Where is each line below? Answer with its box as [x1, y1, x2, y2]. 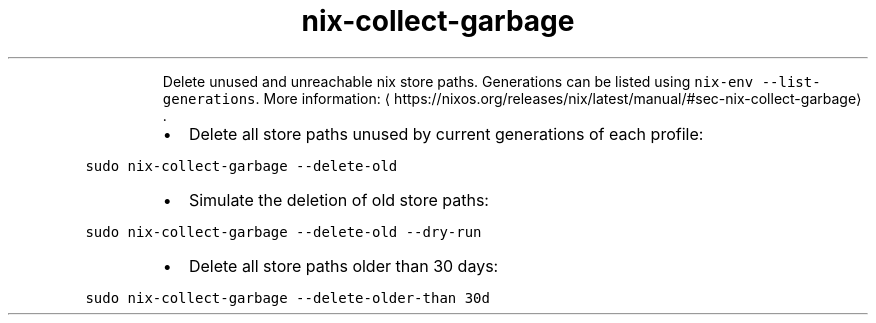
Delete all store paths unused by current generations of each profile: [188, 123, 704, 144]
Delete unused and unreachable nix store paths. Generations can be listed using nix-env [162, 72, 754, 90]
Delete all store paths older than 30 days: [188, 255, 499, 276]
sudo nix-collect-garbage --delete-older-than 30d [85, 289, 490, 306]
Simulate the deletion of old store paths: [188, 189, 489, 210]
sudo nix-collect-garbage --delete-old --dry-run [85, 223, 482, 240]
